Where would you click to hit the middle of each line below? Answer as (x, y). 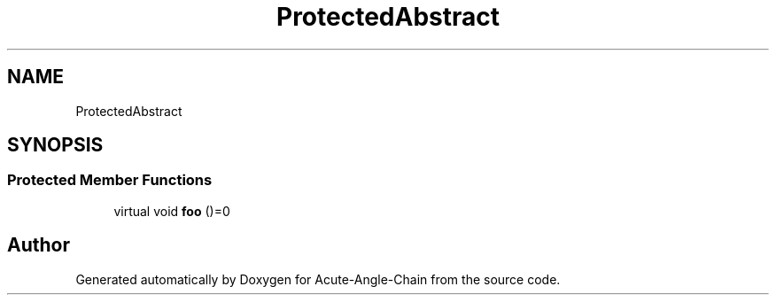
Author (39, 245)
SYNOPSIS (55, 145)
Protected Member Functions (110, 180)
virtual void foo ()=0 (172, 211)
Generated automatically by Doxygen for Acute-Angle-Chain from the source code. (318, 279)
